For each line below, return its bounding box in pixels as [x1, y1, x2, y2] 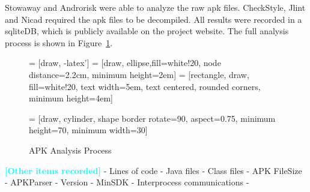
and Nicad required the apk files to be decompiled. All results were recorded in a [5, 13, 302, 25]
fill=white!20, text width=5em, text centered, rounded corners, [29, 80, 261, 92]
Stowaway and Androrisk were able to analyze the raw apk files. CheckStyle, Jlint [5, 1, 306, 13]
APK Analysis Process [29, 143, 112, 156]
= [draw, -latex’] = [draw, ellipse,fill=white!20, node [29, 56, 221, 69]
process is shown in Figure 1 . [5, 36, 113, 49]
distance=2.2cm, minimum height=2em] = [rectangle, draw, [29, 68, 249, 80]
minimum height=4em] [29, 92, 113, 104]
